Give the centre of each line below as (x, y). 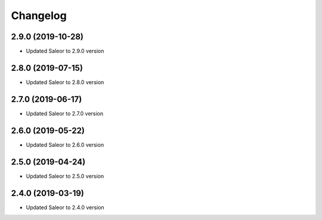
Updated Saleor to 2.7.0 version (65, 113)
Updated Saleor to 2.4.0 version (65, 207)
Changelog (39, 16)
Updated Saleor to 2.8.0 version (65, 82)
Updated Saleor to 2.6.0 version (65, 145)
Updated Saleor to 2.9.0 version (65, 51)
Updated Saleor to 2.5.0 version (65, 176)
